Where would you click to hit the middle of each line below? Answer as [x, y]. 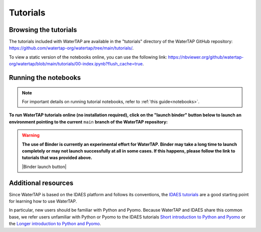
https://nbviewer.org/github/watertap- [206, 57]
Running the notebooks [45, 78]
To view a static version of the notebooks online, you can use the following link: [88, 57]
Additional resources [41, 183]
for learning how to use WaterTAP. [43, 201]
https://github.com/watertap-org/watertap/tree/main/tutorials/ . [71, 48]
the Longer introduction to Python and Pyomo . [55, 224]
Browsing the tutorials [43, 30]
